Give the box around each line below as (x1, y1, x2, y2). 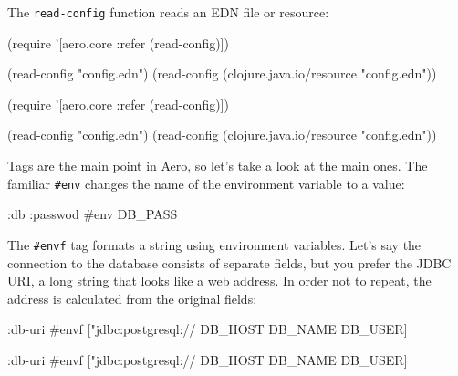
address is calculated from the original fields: (7, 288, 257, 308)
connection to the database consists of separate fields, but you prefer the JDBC (7, 253, 452, 272)
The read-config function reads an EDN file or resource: (7, 3, 329, 21)
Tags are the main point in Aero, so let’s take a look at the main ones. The (7, 156, 428, 175)
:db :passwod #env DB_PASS (7, 204, 178, 224)
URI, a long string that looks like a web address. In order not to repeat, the (7, 271, 432, 290)
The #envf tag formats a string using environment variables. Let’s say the (7, 235, 422, 254)
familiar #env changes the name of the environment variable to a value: (7, 173, 405, 193)
